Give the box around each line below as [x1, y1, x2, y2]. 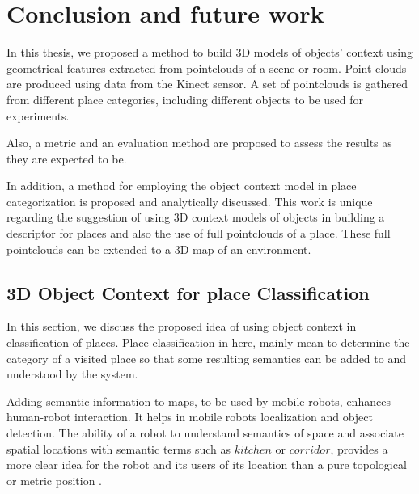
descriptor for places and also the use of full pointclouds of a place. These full [6, 225, 391, 242]
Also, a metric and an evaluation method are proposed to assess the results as [6, 134, 392, 151]
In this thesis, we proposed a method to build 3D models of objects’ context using [6, 44, 413, 61]
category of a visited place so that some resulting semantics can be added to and [6, 349, 406, 366]
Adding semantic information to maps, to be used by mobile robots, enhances [6, 392, 391, 409]
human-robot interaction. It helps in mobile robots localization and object [6, 408, 373, 425]
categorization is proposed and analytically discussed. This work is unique [6, 192, 373, 209]
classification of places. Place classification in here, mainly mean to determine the [6, 334, 410, 351]
